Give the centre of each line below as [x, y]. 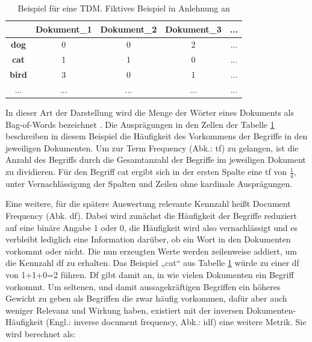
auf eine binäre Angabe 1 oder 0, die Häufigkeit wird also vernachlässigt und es [152, 227]
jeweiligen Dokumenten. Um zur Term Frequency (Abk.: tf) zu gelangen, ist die [152, 147]
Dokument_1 [64, 29]
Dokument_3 [193, 29]
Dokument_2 [129, 29]
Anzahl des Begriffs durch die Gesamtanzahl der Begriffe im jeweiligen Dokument [156, 160]
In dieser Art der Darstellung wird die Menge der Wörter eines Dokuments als [150, 112]
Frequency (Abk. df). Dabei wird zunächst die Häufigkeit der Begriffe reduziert [151, 216]
